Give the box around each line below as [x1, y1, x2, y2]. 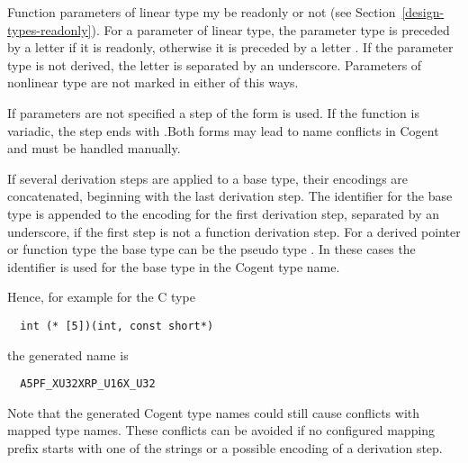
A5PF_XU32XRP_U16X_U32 [20, 377, 156, 391]
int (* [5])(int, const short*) [20, 319, 214, 332]
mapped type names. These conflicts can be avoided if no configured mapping [7, 421, 436, 440]
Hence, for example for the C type [7, 287, 195, 306]
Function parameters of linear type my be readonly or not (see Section [7, 3, 396, 21]
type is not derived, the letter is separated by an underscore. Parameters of [7, 55, 422, 74]
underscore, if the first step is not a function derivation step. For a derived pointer [7, 222, 461, 241]
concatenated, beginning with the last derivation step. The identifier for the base [7, 186, 453, 205]
